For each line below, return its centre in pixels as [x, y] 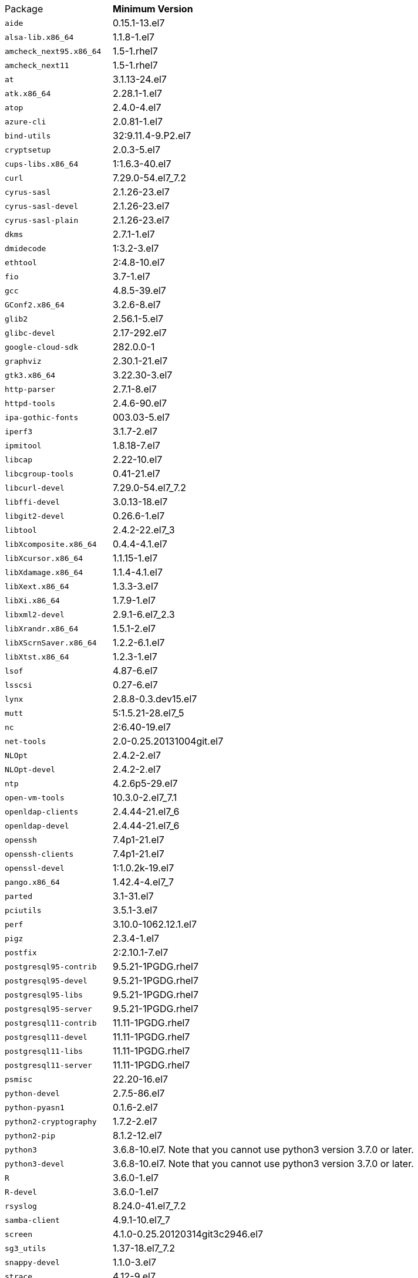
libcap [18, 459]
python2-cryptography [51, 1121]
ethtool [21, 262]
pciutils [23, 910]
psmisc [18, 1079]
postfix [21, 952]
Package [24, 9]
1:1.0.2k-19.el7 [144, 868]
